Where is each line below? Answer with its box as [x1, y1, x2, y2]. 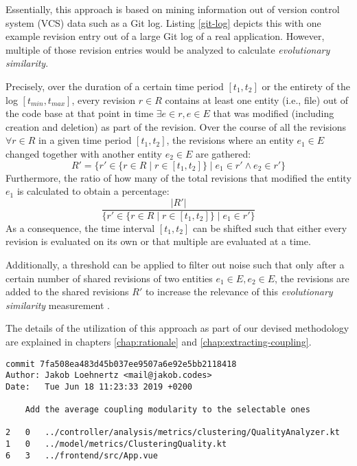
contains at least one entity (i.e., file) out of [165, 92, 349, 107]
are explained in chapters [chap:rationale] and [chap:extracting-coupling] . [5, 334, 312, 348]
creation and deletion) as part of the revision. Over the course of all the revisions [5, 119, 347, 134]
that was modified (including [213, 106, 334, 120]
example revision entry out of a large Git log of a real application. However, [5, 29, 325, 43]
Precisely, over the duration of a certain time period [5, 78, 224, 93]
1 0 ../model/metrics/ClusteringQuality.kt [5, 439, 227, 449]
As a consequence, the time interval [5, 220, 155, 235]
